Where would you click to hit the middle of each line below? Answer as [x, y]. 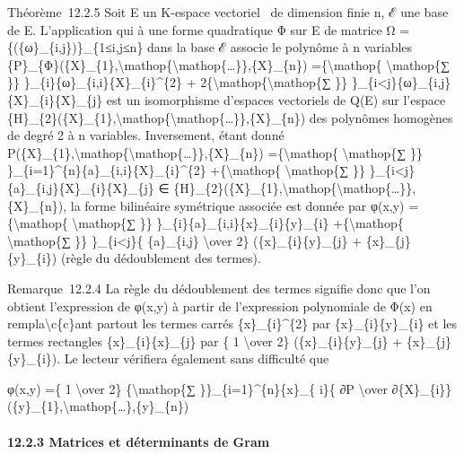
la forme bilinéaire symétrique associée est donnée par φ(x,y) [237, 205]
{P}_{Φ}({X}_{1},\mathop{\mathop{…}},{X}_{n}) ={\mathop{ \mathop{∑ [228, 64]
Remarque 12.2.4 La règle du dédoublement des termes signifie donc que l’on [219, 288]
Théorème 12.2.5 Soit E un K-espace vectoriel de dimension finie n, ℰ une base [228, 12]
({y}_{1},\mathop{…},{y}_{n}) [98, 406]
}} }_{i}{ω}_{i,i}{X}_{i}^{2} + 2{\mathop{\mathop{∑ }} [178, 82]
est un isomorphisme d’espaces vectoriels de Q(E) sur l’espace [276, 99]
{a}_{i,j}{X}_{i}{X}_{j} [81, 187]
